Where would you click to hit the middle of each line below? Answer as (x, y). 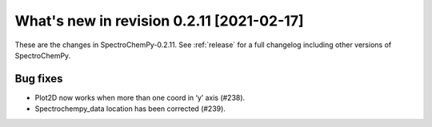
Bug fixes (39, 79)
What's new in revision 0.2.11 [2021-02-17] (159, 21)
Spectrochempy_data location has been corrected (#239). (130, 109)
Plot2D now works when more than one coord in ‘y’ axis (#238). (140, 97)
